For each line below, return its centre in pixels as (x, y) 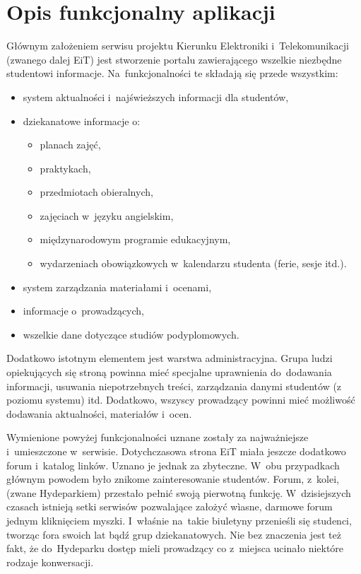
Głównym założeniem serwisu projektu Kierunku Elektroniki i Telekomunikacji (178, 46)
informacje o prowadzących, (83, 311)
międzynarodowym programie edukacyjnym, (135, 239)
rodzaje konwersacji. (50, 562)
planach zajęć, (70, 145)
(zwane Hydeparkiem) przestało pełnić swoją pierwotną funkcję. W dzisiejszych (179, 492)
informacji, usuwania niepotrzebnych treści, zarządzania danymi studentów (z (174, 386)
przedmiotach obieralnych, (96, 192)
